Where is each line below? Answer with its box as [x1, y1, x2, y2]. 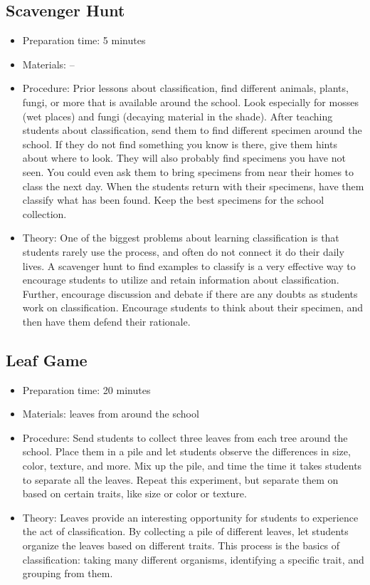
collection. [22, 206, 67, 221]
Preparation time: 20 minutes [22, 382, 151, 397]
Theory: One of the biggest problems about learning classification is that [22, 230, 339, 245]
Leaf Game [6, 348, 88, 371]
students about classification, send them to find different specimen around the [22, 123, 362, 138]
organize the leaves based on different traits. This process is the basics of [22, 538, 340, 553]
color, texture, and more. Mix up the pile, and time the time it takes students [22, 458, 362, 473]
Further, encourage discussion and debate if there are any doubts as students [22, 286, 358, 301]
